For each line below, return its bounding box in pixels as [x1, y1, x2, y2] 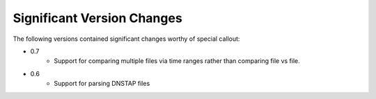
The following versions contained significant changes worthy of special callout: [13, 35, 240, 43]
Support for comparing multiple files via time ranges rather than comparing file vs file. [54, 57, 301, 65]
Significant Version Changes [13, 10, 182, 26]
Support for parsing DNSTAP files [54, 80, 150, 88]
